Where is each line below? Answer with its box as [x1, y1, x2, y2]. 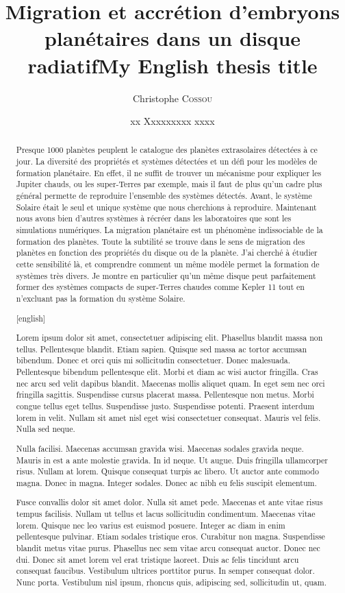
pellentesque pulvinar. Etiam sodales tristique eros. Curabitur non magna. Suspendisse [16, 531, 325, 542]
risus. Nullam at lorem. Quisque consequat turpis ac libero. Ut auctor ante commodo [16, 465, 319, 477]
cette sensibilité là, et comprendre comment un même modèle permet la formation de [16, 258, 320, 270]
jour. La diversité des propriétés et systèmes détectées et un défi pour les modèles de [16, 156, 318, 167]
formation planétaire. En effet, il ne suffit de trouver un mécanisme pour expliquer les [16, 167, 322, 178]
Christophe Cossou [133, 90, 212, 105]
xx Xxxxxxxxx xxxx [130, 114, 215, 128]
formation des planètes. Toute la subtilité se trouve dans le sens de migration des [16, 235, 305, 247]
